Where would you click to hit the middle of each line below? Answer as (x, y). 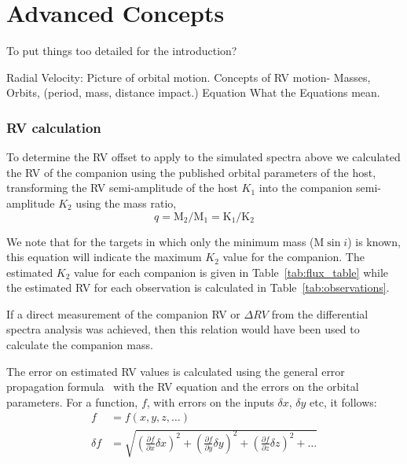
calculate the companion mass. (80, 345)
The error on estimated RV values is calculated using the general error (176, 371)
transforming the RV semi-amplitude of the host (122, 188)
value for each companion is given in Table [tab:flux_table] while (231, 272)
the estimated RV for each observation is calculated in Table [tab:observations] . (198, 287)
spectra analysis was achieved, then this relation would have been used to (183, 329)
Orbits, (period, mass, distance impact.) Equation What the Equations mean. (193, 92)
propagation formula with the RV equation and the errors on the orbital (183, 387)
